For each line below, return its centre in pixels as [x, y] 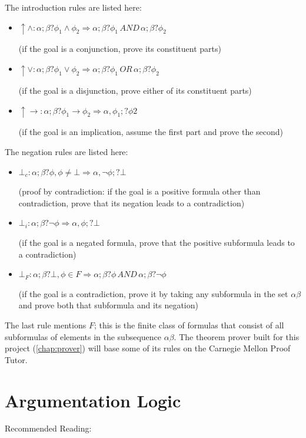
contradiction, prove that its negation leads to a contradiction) [132, 202]
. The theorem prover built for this [237, 336]
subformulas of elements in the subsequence [83, 336]
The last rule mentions [46, 325]
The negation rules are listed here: [66, 152]
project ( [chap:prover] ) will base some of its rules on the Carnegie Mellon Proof [148, 348]
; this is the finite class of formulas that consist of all [189, 325]
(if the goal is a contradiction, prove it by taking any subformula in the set [153, 293]
